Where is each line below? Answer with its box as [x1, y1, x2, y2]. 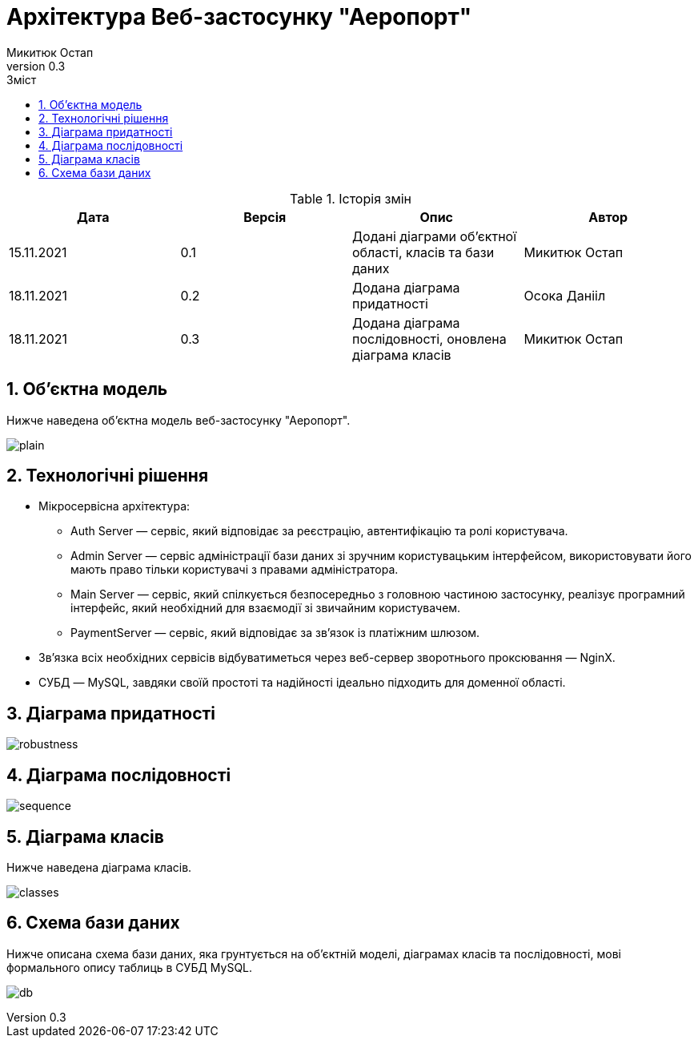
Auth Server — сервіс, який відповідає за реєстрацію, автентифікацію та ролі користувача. [70, 524, 568, 538]
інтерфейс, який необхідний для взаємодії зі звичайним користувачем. [70, 601, 461, 615]
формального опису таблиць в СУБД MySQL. [6, 960, 253, 974]
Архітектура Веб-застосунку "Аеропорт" [6, 3, 472, 30]
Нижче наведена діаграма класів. [6, 860, 192, 874]
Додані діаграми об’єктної [352, 228, 517, 244]
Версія [243, 208, 287, 225]
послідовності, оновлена [352, 330, 507, 347]
